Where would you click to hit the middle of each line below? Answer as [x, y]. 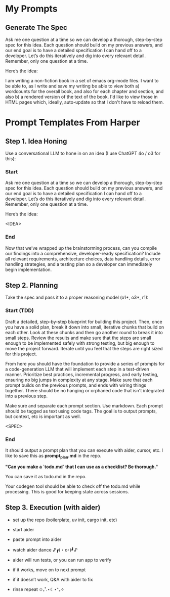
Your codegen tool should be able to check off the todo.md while [73, 486]
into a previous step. [27, 396]
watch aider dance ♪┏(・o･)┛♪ [45, 549]
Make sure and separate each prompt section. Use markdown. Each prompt [84, 405]
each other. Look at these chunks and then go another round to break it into [84, 332]
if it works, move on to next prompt [49, 570]
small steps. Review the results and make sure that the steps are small [78, 338]
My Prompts [31, 9]
